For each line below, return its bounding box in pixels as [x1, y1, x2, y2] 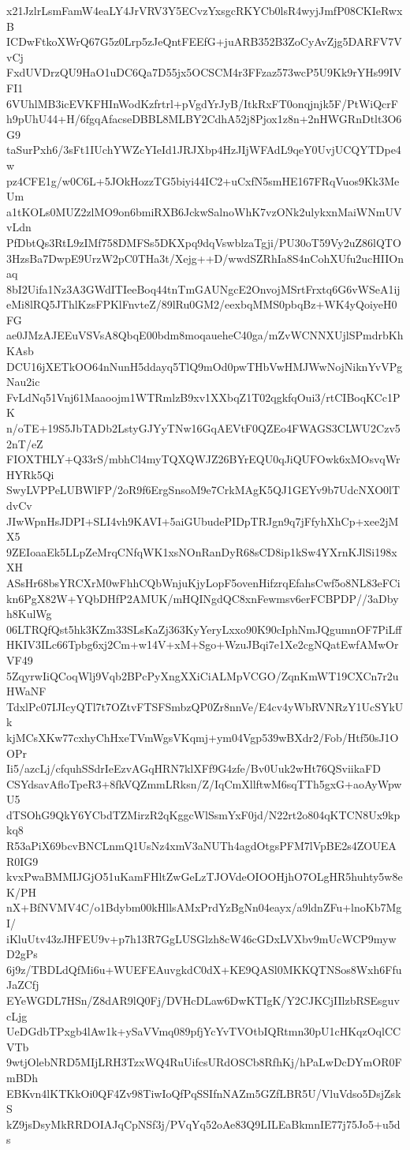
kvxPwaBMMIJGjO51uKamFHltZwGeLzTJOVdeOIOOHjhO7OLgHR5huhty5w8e [6, 868, 403, 885]
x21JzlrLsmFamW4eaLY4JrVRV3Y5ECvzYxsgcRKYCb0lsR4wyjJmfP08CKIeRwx [6, 2, 403, 18]
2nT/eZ [6, 435, 43, 451]
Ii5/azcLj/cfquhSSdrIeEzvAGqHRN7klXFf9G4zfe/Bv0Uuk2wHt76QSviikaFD [6, 760, 381, 777]
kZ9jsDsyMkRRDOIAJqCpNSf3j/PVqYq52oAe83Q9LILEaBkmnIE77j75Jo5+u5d [6, 1115, 401, 1132]
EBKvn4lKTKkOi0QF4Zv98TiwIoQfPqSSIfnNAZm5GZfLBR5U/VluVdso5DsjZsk [6, 1084, 401, 1101]
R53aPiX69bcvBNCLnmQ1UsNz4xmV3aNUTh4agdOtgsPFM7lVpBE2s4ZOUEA [6, 837, 397, 854]
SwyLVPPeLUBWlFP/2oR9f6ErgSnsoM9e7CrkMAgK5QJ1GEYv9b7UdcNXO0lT [6, 481, 401, 498]
